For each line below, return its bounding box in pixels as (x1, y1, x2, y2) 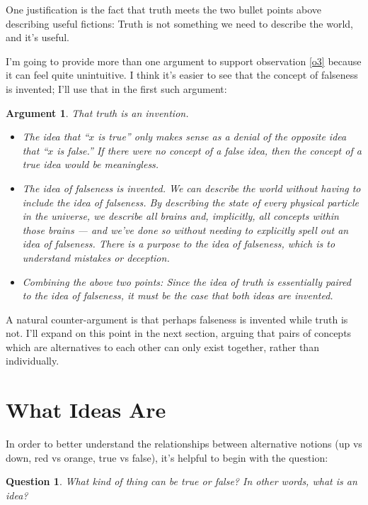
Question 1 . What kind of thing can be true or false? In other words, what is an (6, 474, 357, 489)
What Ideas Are (6, 395, 166, 424)
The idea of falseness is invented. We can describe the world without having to (22, 180, 361, 195)
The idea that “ (22, 129, 89, 144)
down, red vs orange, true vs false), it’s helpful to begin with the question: (6, 450, 328, 465)
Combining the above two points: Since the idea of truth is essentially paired (22, 274, 351, 289)
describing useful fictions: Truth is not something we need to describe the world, (6, 16, 354, 30)
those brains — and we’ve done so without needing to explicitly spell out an (22, 222, 349, 237)
